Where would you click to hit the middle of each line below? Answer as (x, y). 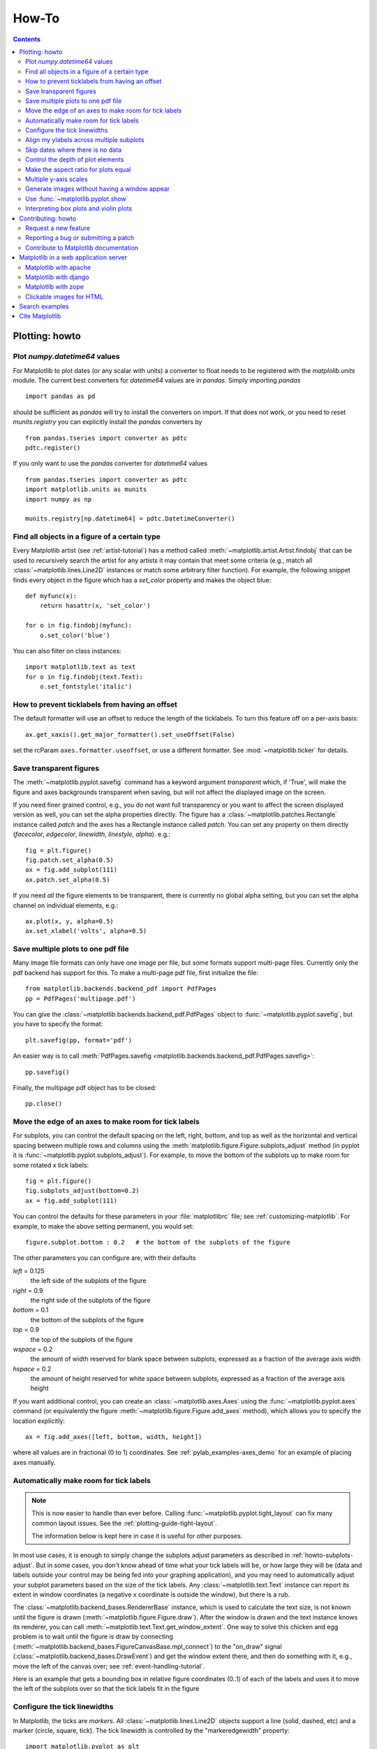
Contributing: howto (48, 218)
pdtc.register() (53, 447)
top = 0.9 (26, 1330)
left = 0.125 (29, 1270)
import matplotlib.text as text (81, 667)
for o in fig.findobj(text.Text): (84, 677)
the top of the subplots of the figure (82, 1339)
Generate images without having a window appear (98, 189)
